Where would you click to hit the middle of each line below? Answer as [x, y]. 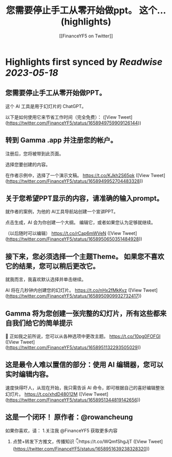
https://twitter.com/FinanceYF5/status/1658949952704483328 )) [75, 181]
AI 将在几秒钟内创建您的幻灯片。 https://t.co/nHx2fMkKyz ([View [74, 290]
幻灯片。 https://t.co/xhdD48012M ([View [49, 394]
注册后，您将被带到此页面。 [35, 154]
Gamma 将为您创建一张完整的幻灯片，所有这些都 [83, 313]
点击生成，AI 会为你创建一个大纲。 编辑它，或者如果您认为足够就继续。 [81, 223]
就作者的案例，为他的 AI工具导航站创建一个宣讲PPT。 [62, 212]
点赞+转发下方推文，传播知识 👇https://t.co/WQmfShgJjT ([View [80, 441]
